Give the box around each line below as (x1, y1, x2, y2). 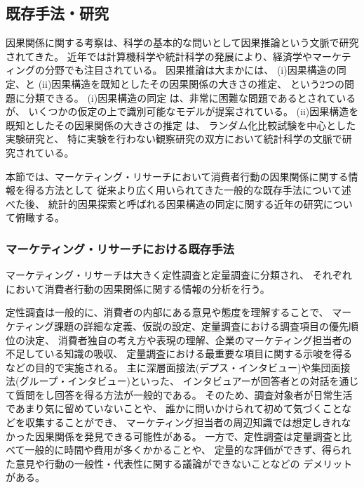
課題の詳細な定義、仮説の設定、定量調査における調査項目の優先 (53, 318, 349, 333)
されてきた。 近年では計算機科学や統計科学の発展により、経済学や (6, 48, 312, 63)
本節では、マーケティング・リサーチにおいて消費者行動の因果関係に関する (6, 169, 349, 183)
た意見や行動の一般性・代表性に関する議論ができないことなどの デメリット (6, 456, 353, 470)
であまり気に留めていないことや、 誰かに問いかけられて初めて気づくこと (6, 401, 342, 416)
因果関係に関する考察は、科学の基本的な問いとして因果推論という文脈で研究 (6, 35, 359, 50)
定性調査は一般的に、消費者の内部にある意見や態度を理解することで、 (6, 305, 329, 319)
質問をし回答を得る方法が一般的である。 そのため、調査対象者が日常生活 (15, 387, 353, 402)
